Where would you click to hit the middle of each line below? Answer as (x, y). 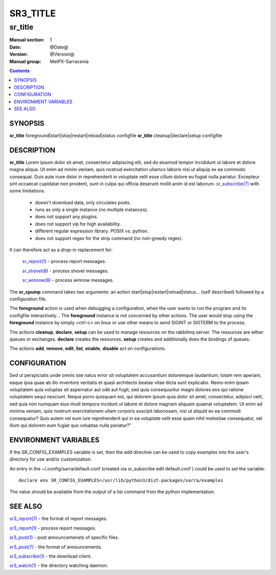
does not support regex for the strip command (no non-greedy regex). (109, 238)
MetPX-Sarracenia (69, 61)
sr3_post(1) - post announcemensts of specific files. (64, 537)
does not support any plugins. (66, 217)
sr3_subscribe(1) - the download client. (51, 556)
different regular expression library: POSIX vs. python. (92, 231)
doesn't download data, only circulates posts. (83, 202)
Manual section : (27, 40)
